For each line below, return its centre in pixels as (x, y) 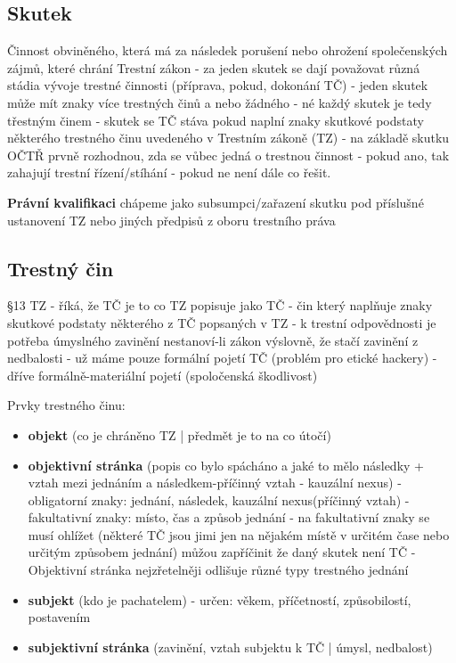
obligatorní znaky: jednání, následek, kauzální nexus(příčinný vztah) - (219, 499)
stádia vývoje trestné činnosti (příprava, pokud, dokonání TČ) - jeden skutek (218, 85)
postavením (59, 617)
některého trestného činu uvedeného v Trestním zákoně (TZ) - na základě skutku (228, 138)
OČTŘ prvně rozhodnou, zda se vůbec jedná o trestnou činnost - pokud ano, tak (228, 155)
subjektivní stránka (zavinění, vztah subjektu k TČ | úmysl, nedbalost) (230, 647)
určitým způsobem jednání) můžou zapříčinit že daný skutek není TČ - (222, 552)
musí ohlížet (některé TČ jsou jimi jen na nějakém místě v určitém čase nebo (239, 534)
